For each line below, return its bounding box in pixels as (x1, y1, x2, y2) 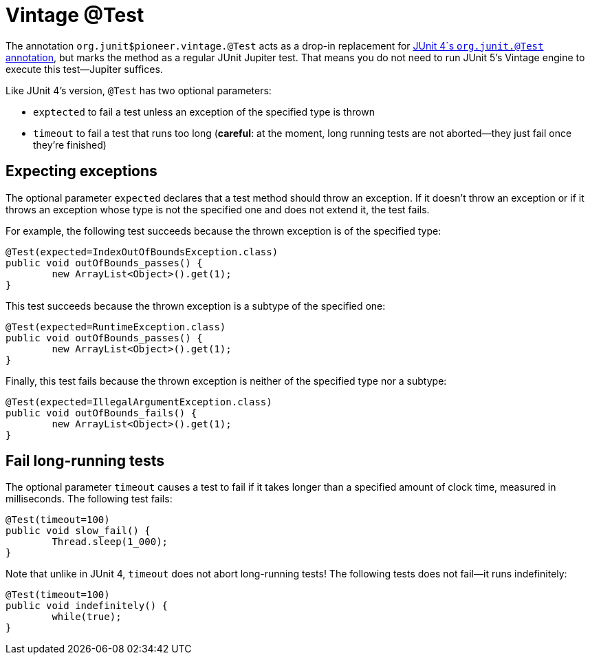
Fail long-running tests (6, 452, 165, 470)
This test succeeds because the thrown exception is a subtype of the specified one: (6, 299, 386, 312)
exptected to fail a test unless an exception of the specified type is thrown (33, 105, 375, 118)
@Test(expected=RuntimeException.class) (6, 321, 226, 332)
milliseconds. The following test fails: (6, 493, 173, 505)
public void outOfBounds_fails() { (6, 407, 197, 418)
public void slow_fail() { (6, 525, 151, 537)
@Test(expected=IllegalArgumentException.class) (6, 396, 272, 407)
